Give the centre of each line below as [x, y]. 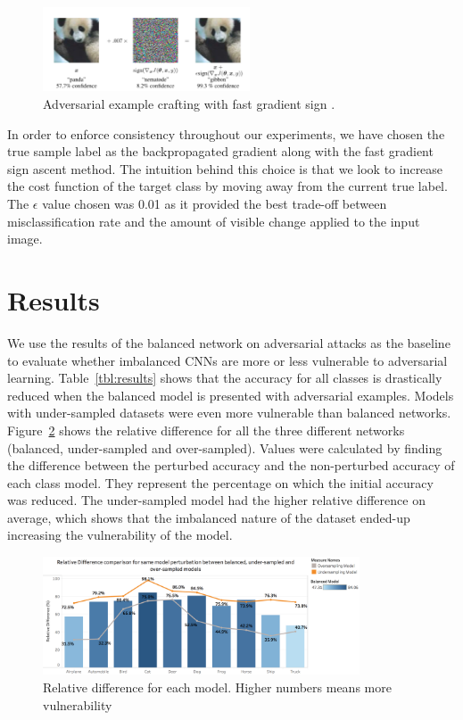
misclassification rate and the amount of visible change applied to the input [214, 221]
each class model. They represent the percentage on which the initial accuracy [220, 482]
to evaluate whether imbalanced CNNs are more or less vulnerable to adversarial [227, 360]
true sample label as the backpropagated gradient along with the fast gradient [220, 151]
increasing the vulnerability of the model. [120, 535]
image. [25, 239]
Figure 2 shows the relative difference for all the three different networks [206, 430]
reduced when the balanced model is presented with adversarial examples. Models [231, 395]
